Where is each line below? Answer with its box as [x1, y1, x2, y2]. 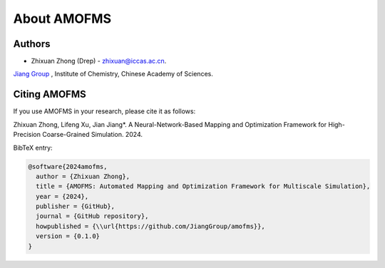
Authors [13, 38, 51, 50]
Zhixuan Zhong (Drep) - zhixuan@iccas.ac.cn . [31, 57, 167, 66]
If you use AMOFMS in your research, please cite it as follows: [13, 107, 196, 115]
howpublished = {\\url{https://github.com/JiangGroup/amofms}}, [36, 222, 265, 230]
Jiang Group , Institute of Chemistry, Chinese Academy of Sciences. [13, 70, 213, 78]
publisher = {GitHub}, [36, 202, 115, 210]
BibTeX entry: [13, 143, 53, 152]
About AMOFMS [13, 11, 112, 26]
